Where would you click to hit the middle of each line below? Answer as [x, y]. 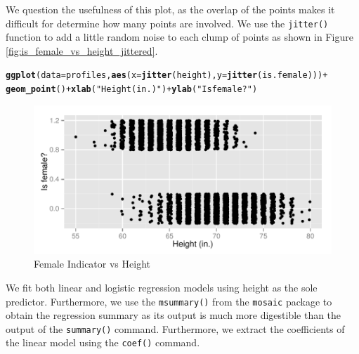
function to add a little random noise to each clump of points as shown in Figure [179, 37]
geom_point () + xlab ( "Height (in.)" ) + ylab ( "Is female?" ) [132, 90]
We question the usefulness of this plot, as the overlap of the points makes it [170, 9]
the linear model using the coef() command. [103, 342]
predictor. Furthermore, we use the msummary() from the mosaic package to [169, 301]
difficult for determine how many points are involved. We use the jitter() [167, 23]
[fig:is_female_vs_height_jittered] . [82, 50]
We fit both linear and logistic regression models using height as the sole [162, 287]
